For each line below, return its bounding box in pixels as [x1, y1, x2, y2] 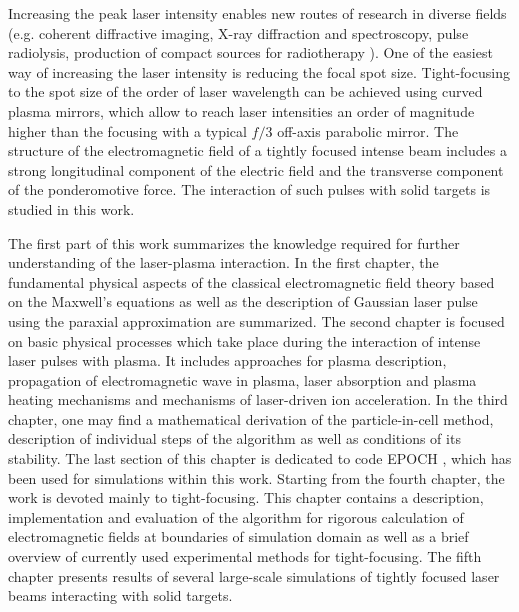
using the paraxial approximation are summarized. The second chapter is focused [8, 310, 505, 331]
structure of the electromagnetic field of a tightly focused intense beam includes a [8, 140, 507, 161]
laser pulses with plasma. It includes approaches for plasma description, [8, 350, 447, 371]
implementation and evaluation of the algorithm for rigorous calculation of [8, 506, 464, 527]
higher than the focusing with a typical [8, 120, 247, 141]
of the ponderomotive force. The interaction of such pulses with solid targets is [8, 179, 491, 200]
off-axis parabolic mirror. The [277, 120, 459, 141]
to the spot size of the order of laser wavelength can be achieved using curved [8, 81, 483, 102]
